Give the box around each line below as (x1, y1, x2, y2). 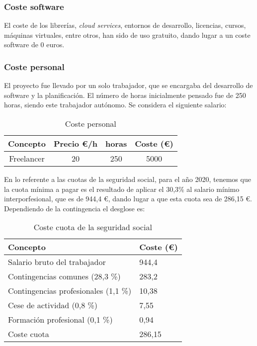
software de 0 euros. (4, 39, 65, 50)
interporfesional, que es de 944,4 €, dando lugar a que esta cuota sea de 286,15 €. (4, 193, 253, 204)
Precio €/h (53, 138, 98, 149)
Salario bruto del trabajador (8, 256, 106, 268)
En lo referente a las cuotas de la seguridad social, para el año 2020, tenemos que (4, 174, 251, 184)
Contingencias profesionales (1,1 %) (8, 285, 132, 297)
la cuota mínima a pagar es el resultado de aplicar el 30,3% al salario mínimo (4, 183, 240, 194)
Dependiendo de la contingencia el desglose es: (4, 203, 145, 213)
